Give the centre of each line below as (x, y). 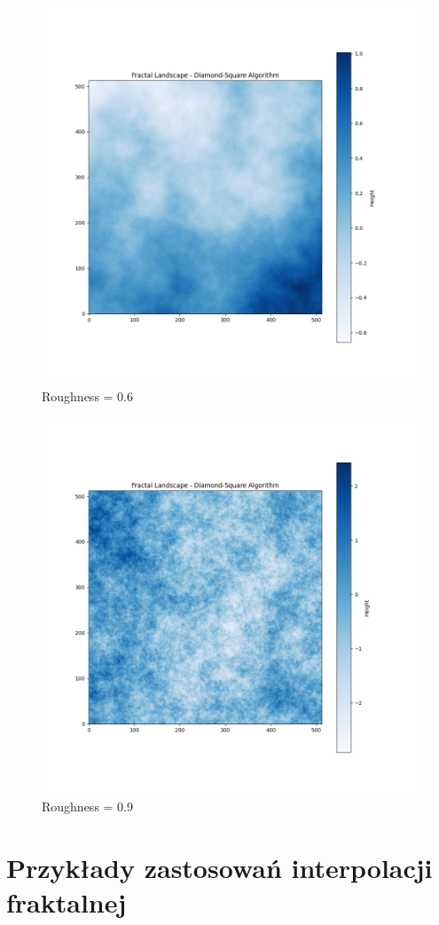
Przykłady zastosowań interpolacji (219, 867)
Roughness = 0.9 (88, 806)
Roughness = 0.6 (88, 395)
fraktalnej (67, 901)
